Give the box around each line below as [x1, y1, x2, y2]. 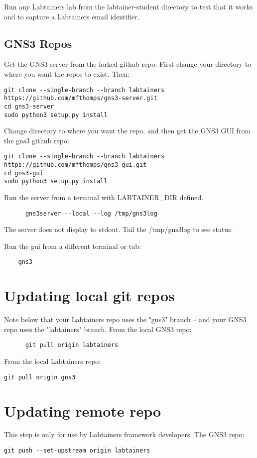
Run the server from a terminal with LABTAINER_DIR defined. [4, 192, 204, 203]
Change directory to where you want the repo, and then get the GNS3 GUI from [4, 125, 251, 136]
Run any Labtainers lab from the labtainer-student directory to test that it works [4, 1, 253, 11]
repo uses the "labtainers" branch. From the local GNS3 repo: [4, 324, 192, 334]
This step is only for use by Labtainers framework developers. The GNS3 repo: [4, 429, 245, 440]
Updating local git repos [4, 285, 175, 306]
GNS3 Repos [4, 35, 72, 51]
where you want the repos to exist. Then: [4, 68, 130, 79]
